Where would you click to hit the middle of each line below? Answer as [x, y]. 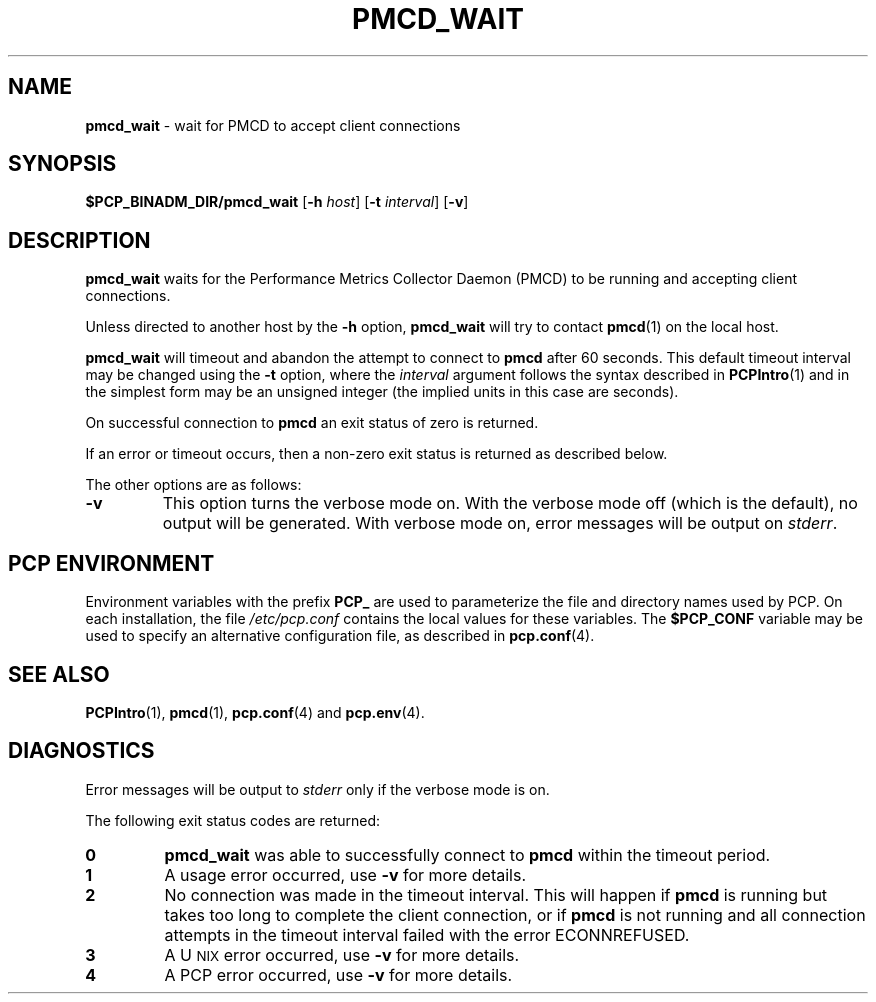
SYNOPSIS [62, 164]
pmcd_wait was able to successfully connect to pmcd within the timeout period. [467, 854]
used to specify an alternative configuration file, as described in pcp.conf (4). [340, 636]
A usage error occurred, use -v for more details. [345, 874]
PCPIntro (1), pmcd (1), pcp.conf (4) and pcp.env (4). [255, 712]
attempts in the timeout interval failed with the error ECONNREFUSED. [427, 934]
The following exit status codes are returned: [233, 820]
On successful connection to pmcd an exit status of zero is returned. [312, 423]
